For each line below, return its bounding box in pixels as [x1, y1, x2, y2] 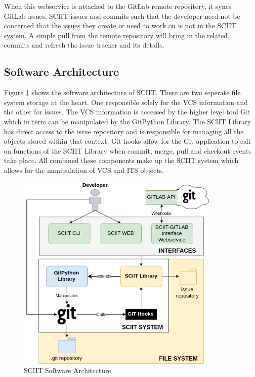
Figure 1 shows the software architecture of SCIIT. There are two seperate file [4, 87, 241, 98]
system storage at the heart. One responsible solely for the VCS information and [4, 97, 248, 107]
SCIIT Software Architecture [24, 365, 111, 376]
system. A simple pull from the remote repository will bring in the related [4, 30, 228, 40]
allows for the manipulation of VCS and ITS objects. [4, 164, 164, 175]
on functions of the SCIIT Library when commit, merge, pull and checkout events [4, 145, 252, 156]
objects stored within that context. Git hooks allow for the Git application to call [4, 136, 251, 146]
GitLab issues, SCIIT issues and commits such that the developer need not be [4, 10, 240, 21]
